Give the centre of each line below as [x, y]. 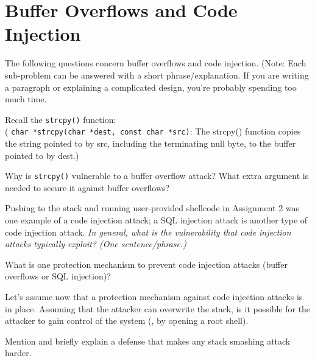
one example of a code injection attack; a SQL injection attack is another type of [156, 220]
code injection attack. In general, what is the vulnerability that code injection [148, 232]
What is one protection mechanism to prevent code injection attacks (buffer [146, 264]
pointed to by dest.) [42, 155]
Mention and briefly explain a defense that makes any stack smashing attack [148, 341]
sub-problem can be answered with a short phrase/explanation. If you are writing [157, 75]
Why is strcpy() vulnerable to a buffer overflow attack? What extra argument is [157, 176]
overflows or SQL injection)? [58, 276]
